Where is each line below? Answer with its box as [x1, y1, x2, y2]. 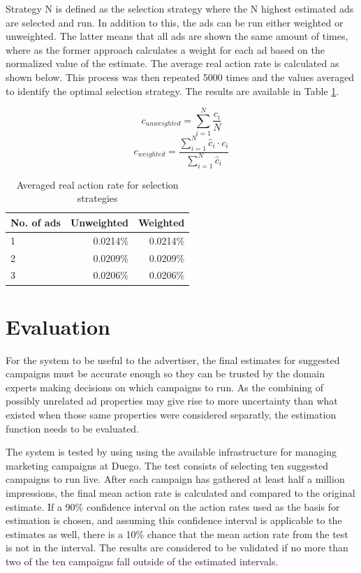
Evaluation [6, 312, 110, 340]
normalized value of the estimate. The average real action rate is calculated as [6, 56, 339, 71]
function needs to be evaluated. [6, 421, 140, 435]
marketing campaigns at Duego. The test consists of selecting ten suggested [6, 458, 328, 472]
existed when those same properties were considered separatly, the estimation [6, 407, 337, 422]
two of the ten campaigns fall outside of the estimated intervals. [6, 554, 279, 568]
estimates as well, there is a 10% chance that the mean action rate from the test [6, 526, 348, 541]
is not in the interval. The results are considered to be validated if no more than [6, 540, 348, 555]
